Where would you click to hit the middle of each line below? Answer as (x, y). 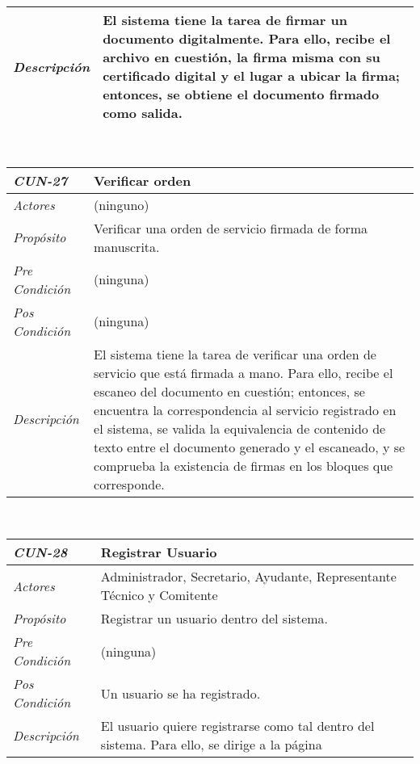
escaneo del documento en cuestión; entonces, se (229, 391)
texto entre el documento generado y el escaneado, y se (250, 447)
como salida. (143, 113)
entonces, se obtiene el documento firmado (241, 94)
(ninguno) (122, 204)
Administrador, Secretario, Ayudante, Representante (248, 577)
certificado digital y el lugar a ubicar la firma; (251, 76)
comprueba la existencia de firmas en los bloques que (244, 465)
